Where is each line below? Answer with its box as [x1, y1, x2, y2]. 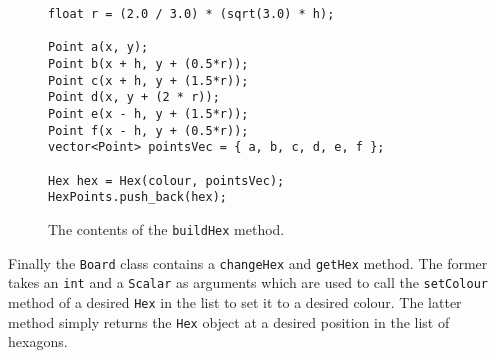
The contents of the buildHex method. [48, 218, 285, 239]
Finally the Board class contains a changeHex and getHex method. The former [8, 252, 488, 273]
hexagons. [8, 331, 68, 352]
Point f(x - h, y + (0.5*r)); [48, 123, 249, 138]
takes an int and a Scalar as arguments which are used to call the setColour [8, 272, 488, 293]
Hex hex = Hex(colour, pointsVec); [48, 173, 285, 188]
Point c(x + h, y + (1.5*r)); [48, 73, 249, 88]
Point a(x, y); [48, 40, 149, 55]
